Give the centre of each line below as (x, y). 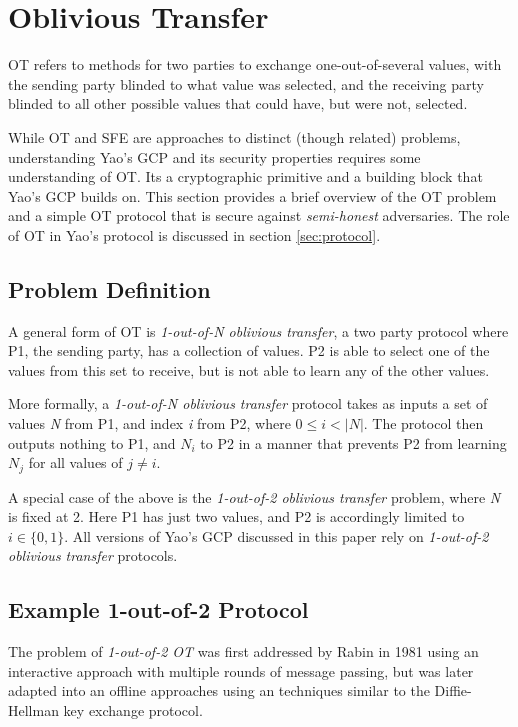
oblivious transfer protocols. (93, 555)
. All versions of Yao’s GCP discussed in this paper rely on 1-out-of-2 (276, 535)
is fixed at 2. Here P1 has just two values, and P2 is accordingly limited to (236, 516)
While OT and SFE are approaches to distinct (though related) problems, (234, 136)
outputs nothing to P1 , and (92, 442)
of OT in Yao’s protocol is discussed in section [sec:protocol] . (194, 234)
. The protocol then (423, 423)
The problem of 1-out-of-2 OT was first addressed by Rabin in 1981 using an (243, 651)
